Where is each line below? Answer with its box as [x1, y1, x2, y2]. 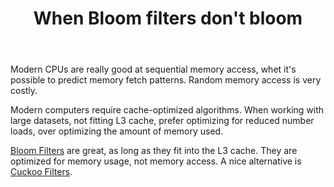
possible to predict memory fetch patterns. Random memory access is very [10, 74, 322, 86]
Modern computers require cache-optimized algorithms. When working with [10, 104, 325, 116]
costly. [10, 85, 38, 97]
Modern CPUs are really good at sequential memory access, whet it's [10, 63, 297, 76]
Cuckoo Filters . [10, 166, 73, 178]
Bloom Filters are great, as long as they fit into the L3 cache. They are [10, 145, 298, 157]
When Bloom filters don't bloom [33, 7, 303, 30]
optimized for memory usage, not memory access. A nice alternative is [10, 155, 302, 167]
